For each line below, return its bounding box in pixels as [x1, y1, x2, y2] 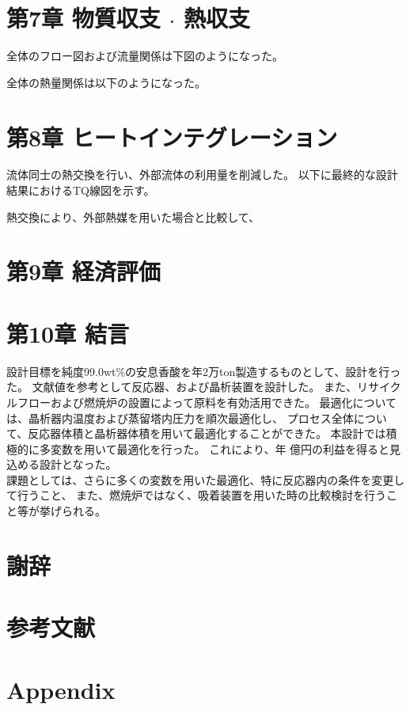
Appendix [6, 673, 116, 705]
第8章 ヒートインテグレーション [6, 120, 338, 153]
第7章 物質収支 [6, 2, 161, 34]
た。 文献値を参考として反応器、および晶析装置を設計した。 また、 [6, 378, 357, 395]
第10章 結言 [6, 317, 129, 349]
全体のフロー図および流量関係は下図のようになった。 [6, 47, 283, 64]
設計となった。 [39, 456, 117, 473]
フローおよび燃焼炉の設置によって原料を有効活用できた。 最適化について [17, 393, 397, 410]
